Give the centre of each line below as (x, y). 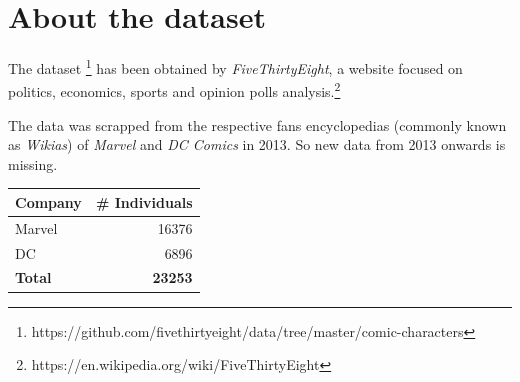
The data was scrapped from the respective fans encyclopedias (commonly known (257, 124)
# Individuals (144, 201)
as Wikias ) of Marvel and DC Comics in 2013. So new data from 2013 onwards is (257, 144)
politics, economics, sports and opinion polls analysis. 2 (174, 90)
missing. (33, 163)
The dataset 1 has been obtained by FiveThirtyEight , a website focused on (235, 66)
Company (48, 201)
